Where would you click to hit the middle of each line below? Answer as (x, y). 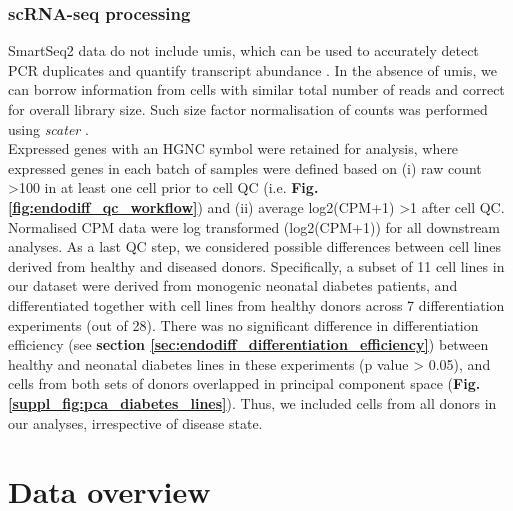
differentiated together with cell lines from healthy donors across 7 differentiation (256, 304)
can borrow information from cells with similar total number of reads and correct (256, 89)
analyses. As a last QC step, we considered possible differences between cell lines (255, 246)
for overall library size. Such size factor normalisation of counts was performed (248, 109)
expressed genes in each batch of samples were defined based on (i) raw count (245, 167)
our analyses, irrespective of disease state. (135, 422)
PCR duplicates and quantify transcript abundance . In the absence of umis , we (252, 69)
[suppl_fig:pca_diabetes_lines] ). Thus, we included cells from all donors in (252, 402)
